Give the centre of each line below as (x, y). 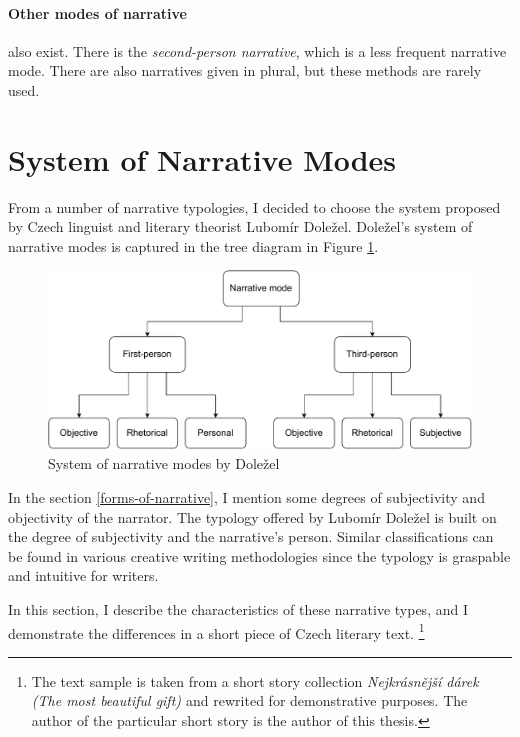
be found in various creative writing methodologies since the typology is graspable (259, 555)
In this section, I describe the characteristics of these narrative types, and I (238, 608)
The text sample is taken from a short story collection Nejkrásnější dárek (255, 680)
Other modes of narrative (97, 12)
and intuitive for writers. (83, 575)
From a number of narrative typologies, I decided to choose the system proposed (254, 206)
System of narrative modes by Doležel (164, 463)
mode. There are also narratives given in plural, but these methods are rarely (245, 70)
